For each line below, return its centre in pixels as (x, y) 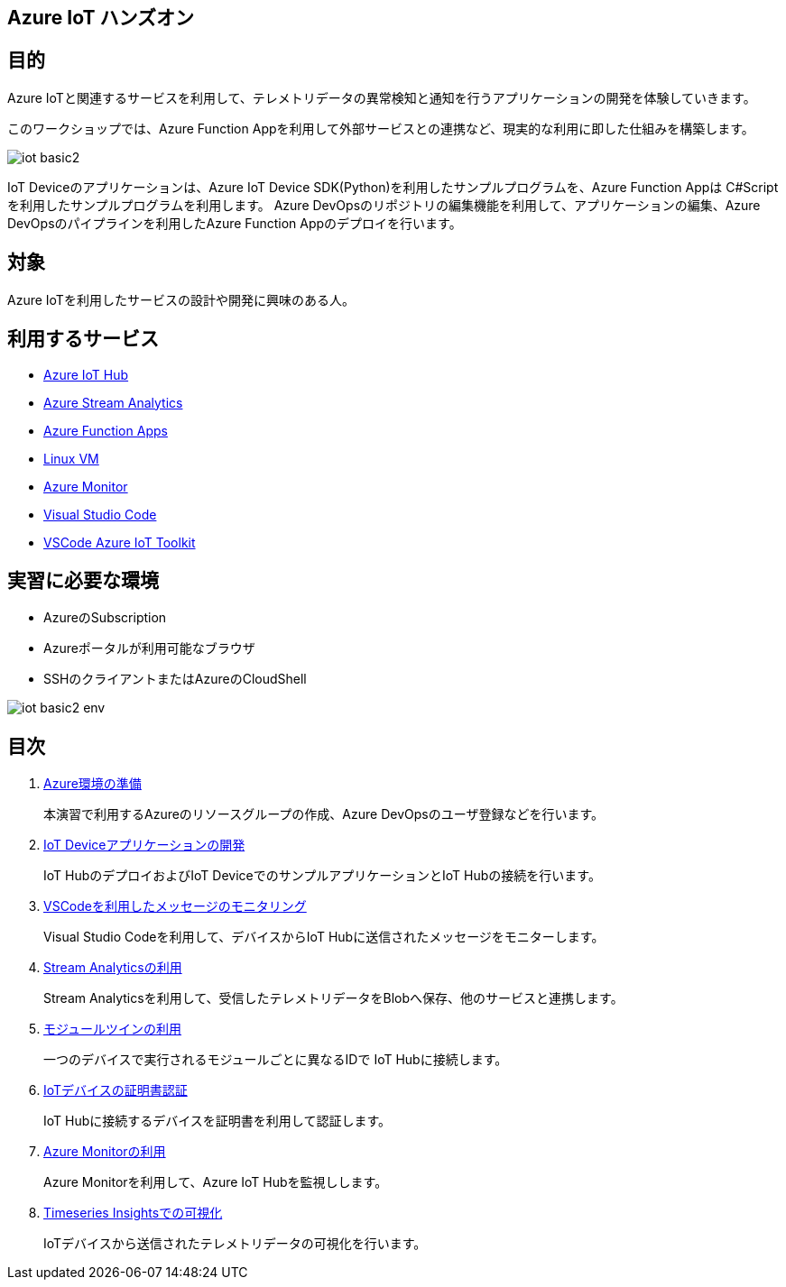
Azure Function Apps (106, 430)
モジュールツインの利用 (113, 1029)
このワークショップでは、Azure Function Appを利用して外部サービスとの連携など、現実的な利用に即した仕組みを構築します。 (381, 128)
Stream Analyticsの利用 (113, 968)
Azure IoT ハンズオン (101, 18)
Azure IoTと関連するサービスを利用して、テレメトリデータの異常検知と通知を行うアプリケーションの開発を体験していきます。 (382, 97)
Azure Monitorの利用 (105, 1152)
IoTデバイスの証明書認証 (116, 1090)
